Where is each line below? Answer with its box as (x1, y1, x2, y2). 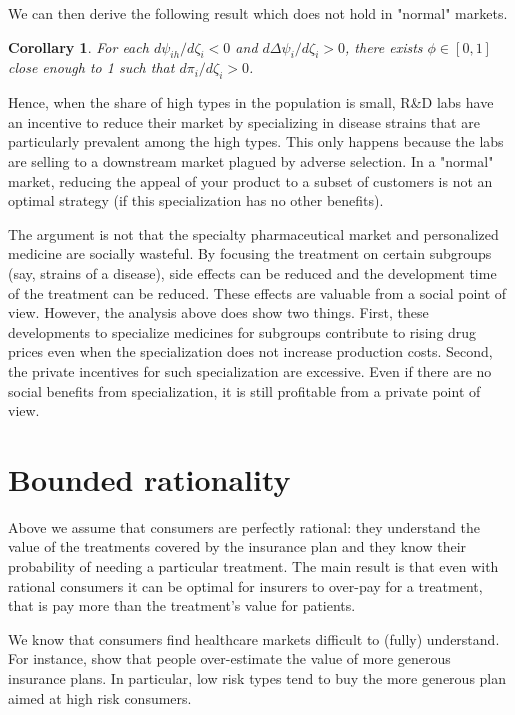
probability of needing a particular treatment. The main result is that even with (8, 556, 499, 576)
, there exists (345, 36, 423, 57)
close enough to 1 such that (8, 57, 175, 78)
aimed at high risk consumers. (8, 687, 192, 708)
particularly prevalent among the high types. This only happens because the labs (8, 131, 504, 152)
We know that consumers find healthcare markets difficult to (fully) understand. (8, 628, 500, 649)
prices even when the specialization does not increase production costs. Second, (8, 341, 493, 362)
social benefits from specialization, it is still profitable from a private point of (8, 380, 481, 401)
